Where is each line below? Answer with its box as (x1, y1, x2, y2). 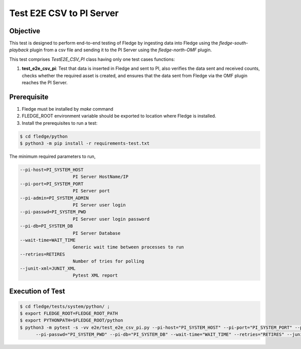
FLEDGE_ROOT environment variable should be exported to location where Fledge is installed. (22, 113, 217, 119)
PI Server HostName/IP (73, 174, 129, 180)
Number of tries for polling (73, 258, 144, 264)
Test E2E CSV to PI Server (9, 8, 119, 19)
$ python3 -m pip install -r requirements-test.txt (20, 141, 150, 146)
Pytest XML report (73, 272, 118, 278)
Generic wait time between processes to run (73, 244, 184, 250)
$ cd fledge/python (20, 133, 68, 139)
